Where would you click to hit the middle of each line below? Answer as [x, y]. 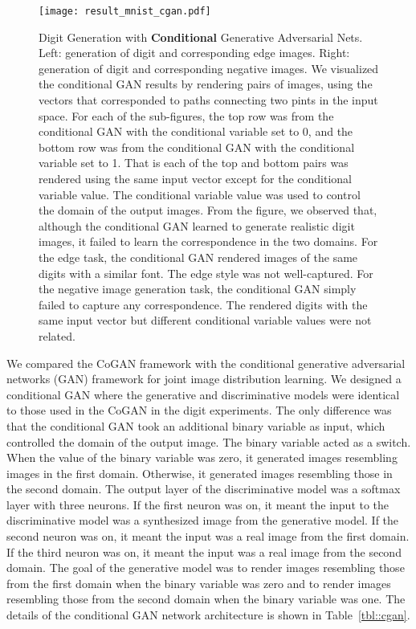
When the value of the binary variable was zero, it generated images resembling [202, 457]
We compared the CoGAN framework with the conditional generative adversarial [206, 363]
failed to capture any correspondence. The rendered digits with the [203, 304]
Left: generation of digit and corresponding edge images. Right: [194, 53]
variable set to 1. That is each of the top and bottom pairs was [194, 163]
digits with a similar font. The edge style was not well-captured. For [206, 273]
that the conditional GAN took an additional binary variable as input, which [196, 425]
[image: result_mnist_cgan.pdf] [125, 11]
